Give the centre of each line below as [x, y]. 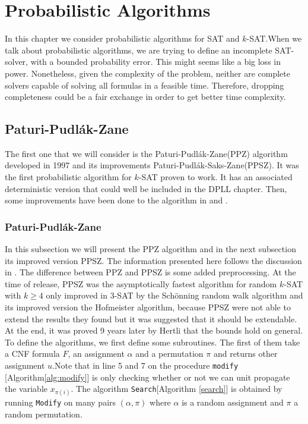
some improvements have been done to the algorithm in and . [116, 200]
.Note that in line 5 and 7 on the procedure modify [145, 365]
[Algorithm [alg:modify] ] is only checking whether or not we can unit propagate [147, 377]
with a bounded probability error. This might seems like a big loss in [155, 62]
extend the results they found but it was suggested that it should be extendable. [151, 318]
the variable [26, 389]
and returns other [245, 354]
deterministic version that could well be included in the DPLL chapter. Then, [146, 188]
